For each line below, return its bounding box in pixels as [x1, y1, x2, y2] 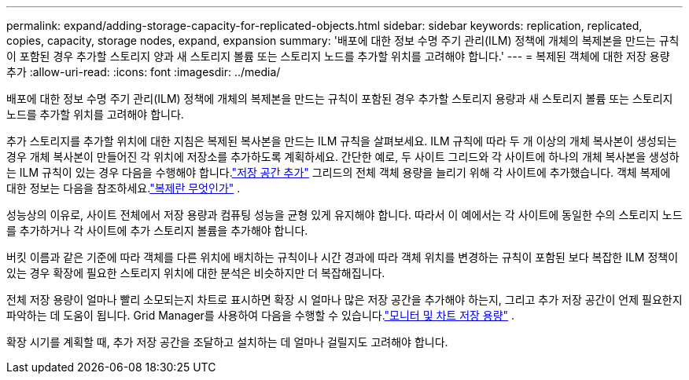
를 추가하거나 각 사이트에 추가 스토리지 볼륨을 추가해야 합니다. [6, 224, 308, 237]
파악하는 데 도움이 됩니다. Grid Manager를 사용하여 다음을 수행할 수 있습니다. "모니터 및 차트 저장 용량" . [6, 309, 515, 322]
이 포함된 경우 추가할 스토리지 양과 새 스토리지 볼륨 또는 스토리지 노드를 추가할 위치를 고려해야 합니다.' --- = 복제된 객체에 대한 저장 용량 [6, 49, 670, 63]
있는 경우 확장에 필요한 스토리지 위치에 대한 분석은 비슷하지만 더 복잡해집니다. [6, 266, 385, 280]
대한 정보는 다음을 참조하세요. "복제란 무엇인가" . [6, 181, 241, 195]
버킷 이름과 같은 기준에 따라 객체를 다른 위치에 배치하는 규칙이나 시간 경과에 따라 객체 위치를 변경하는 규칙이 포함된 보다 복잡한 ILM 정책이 [6, 250, 679, 264]
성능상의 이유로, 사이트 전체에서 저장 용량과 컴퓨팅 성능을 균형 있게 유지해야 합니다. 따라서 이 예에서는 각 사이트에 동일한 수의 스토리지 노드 [6, 208, 683, 221]
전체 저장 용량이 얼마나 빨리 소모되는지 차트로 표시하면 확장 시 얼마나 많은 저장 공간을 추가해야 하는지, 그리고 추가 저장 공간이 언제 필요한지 [6, 293, 683, 306]
